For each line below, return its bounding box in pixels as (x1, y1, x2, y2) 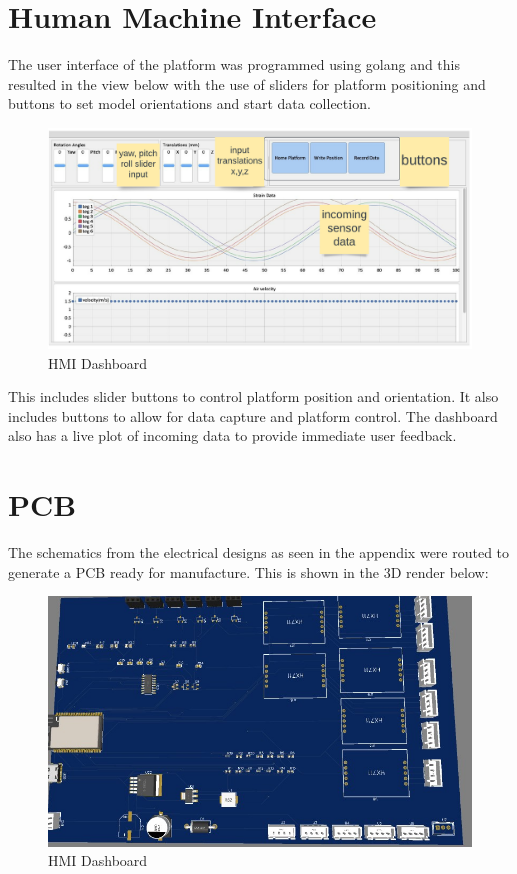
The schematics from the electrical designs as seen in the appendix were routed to (8, 542, 510, 563)
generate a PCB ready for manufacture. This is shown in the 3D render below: (8, 561, 489, 582)
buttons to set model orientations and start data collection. (8, 93, 371, 114)
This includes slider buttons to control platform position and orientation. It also (8, 386, 499, 407)
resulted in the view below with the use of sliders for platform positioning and (8, 73, 486, 94)
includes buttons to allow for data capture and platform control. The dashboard (8, 405, 498, 426)
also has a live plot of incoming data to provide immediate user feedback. (8, 425, 457, 446)
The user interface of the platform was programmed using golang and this (8, 54, 461, 75)
